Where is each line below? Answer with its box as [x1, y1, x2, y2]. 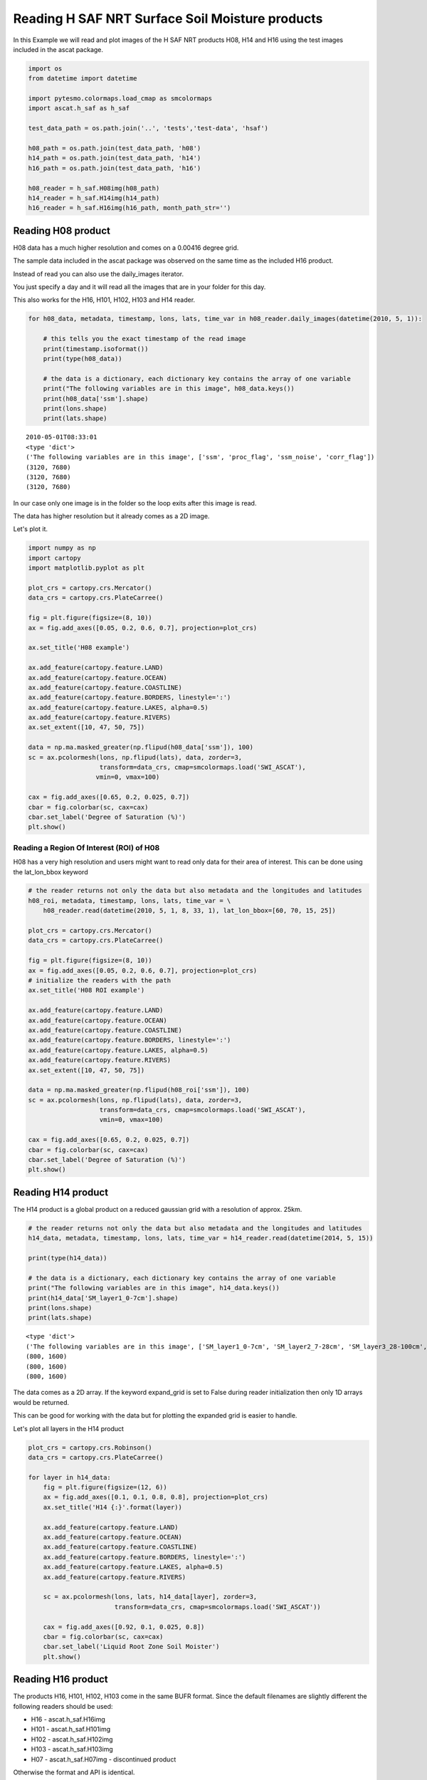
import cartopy [28, 554, 81, 562]
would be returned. [13, 1398, 70, 1406]
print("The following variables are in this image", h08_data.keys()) [43, 384, 295, 393]
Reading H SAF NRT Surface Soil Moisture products [13, 11, 323, 26]
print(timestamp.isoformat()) [43, 345, 149, 352]
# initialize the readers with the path [28, 976, 171, 984]
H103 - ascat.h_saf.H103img [31, 1745, 113, 1754]
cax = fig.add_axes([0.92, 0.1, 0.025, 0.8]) [43, 1623, 205, 1630]
